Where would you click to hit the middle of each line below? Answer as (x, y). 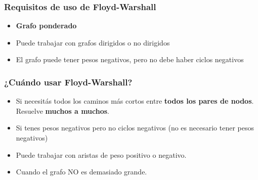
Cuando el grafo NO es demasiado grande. (81, 172)
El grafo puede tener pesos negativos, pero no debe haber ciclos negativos (130, 59)
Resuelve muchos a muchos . (63, 110)
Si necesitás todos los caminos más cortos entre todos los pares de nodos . (135, 101)
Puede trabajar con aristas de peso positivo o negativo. (101, 154)
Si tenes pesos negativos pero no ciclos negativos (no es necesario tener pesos (135, 128)
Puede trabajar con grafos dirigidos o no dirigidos (93, 42)
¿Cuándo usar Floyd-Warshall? (68, 82)
